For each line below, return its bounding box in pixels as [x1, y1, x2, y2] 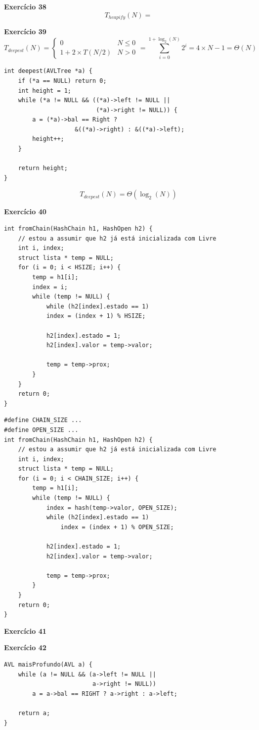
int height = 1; [18, 87, 72, 94]
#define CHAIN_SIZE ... [4, 417, 82, 424]
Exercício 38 [4, 1, 46, 11]
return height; [18, 165, 68, 172]
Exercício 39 [4, 26, 46, 37]
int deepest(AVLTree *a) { [4, 67, 92, 75]
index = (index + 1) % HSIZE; [46, 312, 146, 320]
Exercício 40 [4, 206, 46, 217]
